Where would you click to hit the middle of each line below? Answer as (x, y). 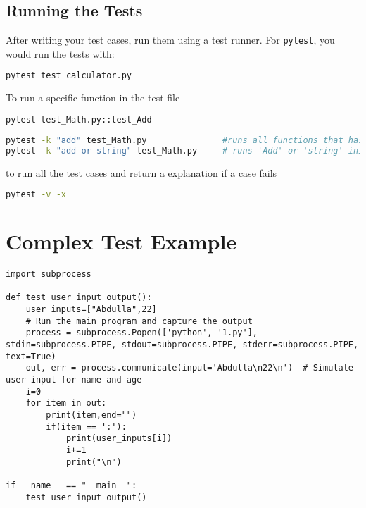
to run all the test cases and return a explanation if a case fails (141, 172)
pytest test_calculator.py (69, 76)
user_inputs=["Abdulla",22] (91, 310)
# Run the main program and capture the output (139, 321)
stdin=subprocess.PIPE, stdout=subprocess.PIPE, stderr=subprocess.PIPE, (182, 345)
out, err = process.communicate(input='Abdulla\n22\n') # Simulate (189, 368)
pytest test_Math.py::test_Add (79, 119)
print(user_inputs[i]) (119, 439)
